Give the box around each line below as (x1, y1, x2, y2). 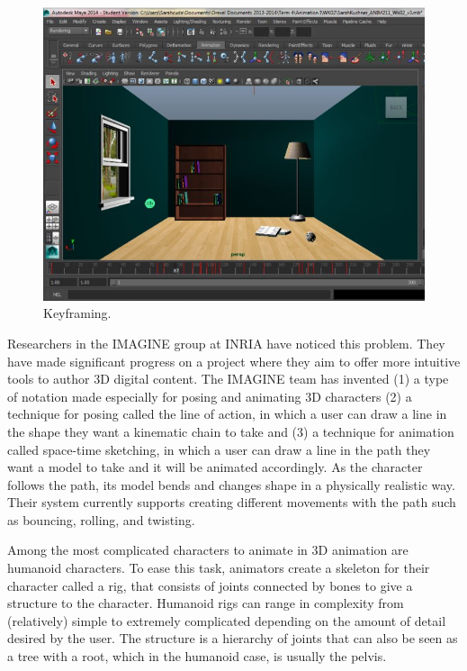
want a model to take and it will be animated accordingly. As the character (7, 458, 423, 476)
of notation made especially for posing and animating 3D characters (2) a (7, 386, 412, 405)
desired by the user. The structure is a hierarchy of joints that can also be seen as (7, 629, 458, 648)
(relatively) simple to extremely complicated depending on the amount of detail (7, 611, 446, 630)
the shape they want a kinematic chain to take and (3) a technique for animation (7, 422, 454, 440)
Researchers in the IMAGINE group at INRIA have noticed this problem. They (7, 333, 445, 352)
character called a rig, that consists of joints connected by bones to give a (7, 576, 413, 594)
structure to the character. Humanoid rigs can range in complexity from (7, 594, 404, 612)
